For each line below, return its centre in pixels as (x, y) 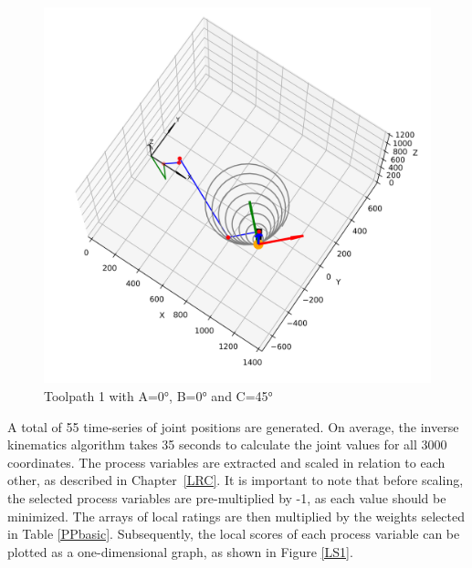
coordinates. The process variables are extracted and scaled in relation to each (226, 462)
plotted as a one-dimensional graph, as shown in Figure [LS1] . (180, 551)
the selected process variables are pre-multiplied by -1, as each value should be (227, 497)
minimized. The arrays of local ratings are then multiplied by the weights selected (236, 516)
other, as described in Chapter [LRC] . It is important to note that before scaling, (236, 480)
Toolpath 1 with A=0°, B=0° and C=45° (158, 396)
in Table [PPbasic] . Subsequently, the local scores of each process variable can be (234, 534)
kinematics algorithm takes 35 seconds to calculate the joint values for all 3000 (227, 444)
